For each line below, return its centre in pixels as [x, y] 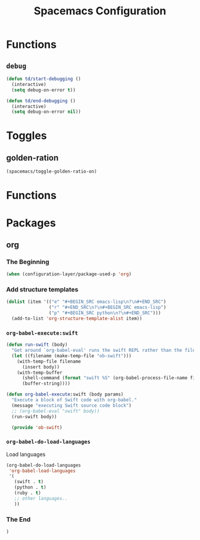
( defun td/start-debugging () [44, 79]
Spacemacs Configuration [100, 11]
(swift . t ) [29, 482]
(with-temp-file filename [49, 361]
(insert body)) [41, 367]
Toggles [27, 136]
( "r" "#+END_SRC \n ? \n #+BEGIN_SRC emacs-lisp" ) [107, 308]
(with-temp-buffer [40, 372]
